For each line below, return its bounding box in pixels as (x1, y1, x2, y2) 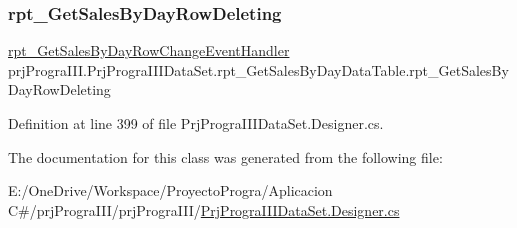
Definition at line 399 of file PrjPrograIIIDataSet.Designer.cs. (8, 113, 384, 133)
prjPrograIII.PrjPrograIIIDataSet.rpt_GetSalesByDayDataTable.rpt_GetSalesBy (8, 59, 509, 80)
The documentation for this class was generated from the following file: (8, 146, 443, 167)
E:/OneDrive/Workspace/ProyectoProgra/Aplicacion (8, 180, 333, 201)
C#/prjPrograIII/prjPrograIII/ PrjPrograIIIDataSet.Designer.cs (8, 199, 400, 220)
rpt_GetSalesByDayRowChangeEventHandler (8, 40, 290, 61)
